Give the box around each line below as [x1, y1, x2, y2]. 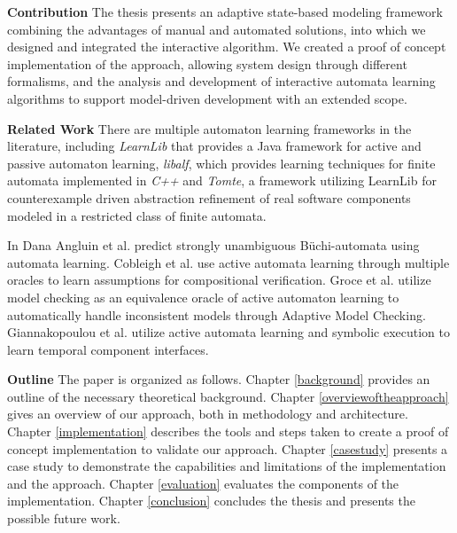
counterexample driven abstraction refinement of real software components [7, 188, 411, 207]
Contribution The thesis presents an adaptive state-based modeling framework [7, 3, 443, 20]
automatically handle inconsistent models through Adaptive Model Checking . [7, 305, 426, 324]
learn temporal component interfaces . [7, 340, 209, 358]
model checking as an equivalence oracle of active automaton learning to [7, 287, 399, 306]
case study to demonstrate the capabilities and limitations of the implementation [7, 457, 446, 475]
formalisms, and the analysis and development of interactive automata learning [7, 72, 436, 90]
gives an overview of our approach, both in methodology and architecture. [7, 404, 408, 423]
